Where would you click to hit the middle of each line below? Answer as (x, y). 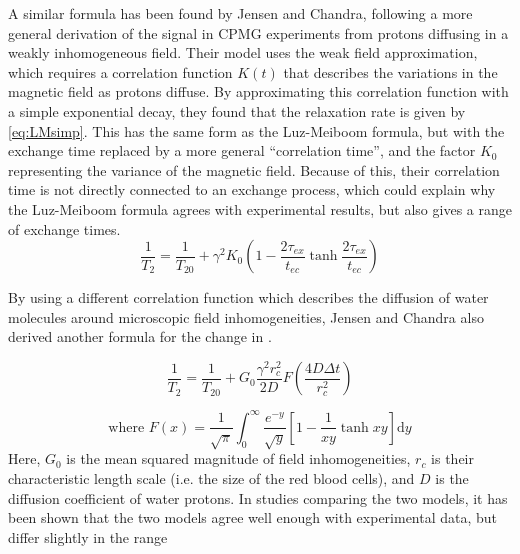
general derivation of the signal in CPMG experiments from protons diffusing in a (258, 32)
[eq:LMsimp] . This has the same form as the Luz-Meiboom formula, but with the (256, 130)
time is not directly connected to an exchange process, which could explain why (252, 189)
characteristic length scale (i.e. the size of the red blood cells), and (211, 477)
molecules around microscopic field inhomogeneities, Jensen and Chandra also (246, 316)
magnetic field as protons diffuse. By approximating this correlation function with (258, 91)
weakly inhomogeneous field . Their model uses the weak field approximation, (243, 52)
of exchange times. (64, 228)
